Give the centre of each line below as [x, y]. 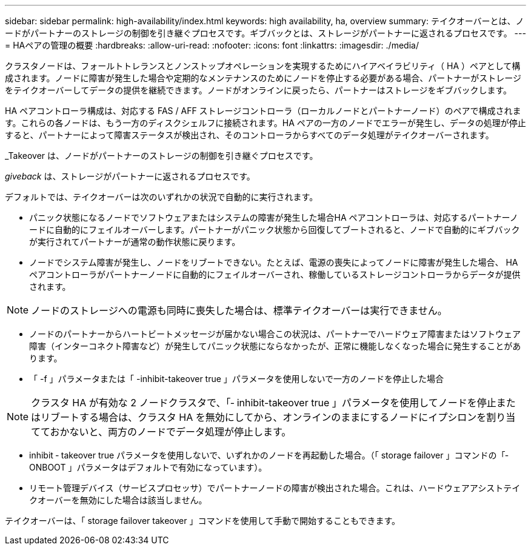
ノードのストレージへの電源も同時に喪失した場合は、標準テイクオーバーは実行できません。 [239, 310]
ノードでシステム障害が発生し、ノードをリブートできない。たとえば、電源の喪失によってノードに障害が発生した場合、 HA [274, 262]
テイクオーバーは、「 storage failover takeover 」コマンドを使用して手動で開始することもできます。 [202, 521]
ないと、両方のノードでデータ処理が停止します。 [180, 432]
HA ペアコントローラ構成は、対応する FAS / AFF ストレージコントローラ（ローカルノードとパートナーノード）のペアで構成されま [263, 111]
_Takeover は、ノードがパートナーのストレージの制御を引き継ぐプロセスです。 [162, 156]
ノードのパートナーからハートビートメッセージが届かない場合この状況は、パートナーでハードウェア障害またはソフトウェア [275, 334]
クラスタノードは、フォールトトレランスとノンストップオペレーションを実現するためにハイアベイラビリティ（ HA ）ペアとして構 [263, 66]
